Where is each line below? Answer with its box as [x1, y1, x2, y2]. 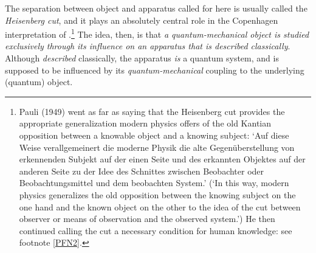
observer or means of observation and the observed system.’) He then [19, 212, 275, 225]
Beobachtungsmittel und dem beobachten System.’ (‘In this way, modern [19, 176, 289, 189]
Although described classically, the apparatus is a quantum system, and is [5, 52, 279, 64]
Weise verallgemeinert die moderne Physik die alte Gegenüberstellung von [19, 140, 295, 153]
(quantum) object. [5, 75, 73, 88]
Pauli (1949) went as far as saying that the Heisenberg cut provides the [19, 105, 285, 117]
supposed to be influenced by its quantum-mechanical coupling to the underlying [5, 63, 304, 76]
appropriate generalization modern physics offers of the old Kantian [19, 117, 272, 130]
